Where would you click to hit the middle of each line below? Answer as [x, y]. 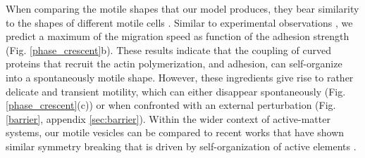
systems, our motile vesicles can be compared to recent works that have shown [175, 132]
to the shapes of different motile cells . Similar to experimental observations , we [179, 22]
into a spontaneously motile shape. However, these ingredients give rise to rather [180, 77]
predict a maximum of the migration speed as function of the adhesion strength [178, 36]
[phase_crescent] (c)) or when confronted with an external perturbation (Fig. [171, 105]
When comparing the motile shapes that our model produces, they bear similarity [182, 8]
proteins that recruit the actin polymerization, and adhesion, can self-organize [174, 64]
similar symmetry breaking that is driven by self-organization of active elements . [181, 146]
